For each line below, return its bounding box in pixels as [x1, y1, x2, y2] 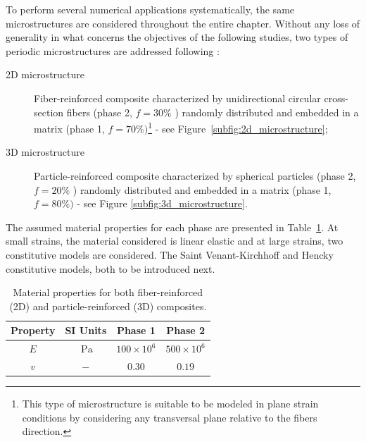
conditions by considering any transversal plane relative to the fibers [22, 410, 317, 424]
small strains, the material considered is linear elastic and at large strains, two [6, 233, 343, 248]
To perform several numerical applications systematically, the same [6, 2, 295, 16]
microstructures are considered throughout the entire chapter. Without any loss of [6, 16, 360, 30]
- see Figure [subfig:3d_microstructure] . [77, 196, 248, 211]
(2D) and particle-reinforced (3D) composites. [9, 298, 207, 313]
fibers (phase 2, [66, 104, 132, 119]
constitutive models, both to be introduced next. [6, 261, 215, 276]
